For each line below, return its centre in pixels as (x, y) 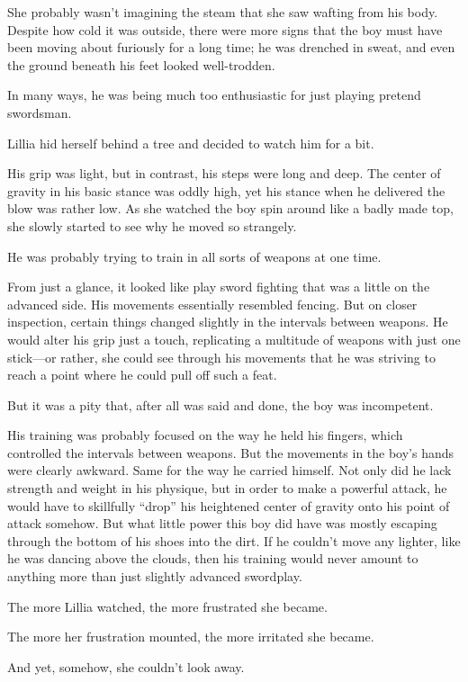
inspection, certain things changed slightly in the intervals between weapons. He (228, 322)
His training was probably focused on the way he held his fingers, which (205, 435)
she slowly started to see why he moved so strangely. (152, 225)
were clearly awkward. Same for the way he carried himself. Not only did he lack (229, 470)
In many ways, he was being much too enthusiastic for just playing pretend (214, 95)
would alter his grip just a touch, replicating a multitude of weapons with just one (234, 339)
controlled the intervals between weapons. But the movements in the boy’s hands (231, 452)
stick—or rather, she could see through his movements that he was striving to (221, 357)
